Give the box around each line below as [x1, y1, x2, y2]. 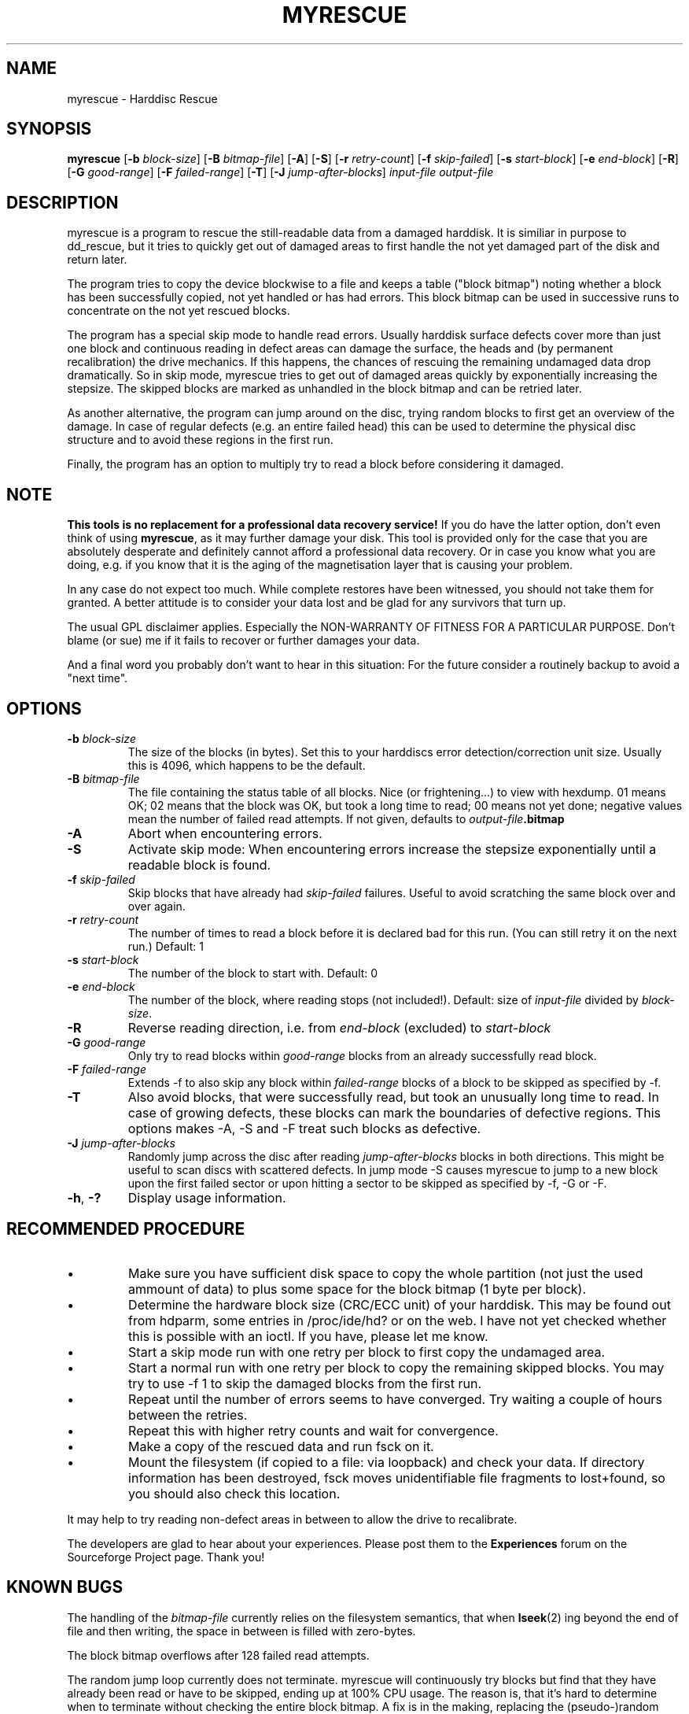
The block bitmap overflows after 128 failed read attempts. [67, 1648, 370, 1662]
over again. [127, 899, 186, 913]
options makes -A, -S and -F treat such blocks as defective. [127, 1120, 481, 1136]
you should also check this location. [128, 1485, 341, 1502]
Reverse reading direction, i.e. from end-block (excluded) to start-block [127, 1019, 551, 1036]
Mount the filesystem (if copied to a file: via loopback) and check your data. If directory [128, 1454, 645, 1470]
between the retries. [128, 1406, 248, 1423]
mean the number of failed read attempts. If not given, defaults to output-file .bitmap [127, 811, 565, 826]
